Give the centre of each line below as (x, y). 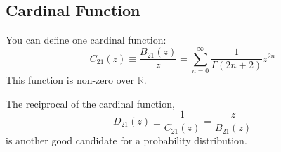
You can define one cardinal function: (86, 40)
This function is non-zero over (70, 79)
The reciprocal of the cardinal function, (90, 103)
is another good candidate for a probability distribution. (126, 140)
